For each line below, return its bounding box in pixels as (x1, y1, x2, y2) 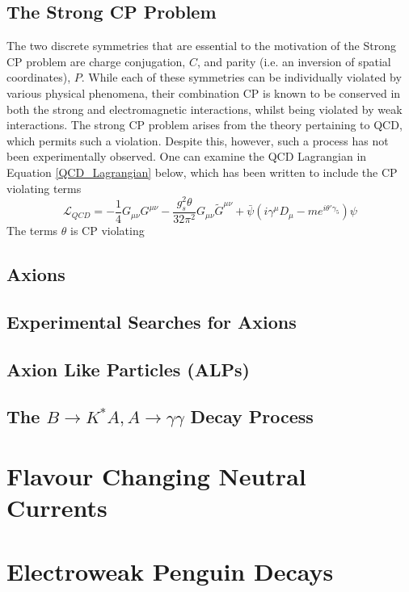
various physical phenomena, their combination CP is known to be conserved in (6, 84, 401, 101)
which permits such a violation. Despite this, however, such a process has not (6, 132, 389, 149)
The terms (6, 222, 58, 239)
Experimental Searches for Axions (6, 309, 297, 334)
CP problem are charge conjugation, (6, 52, 186, 69)
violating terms (6, 179, 82, 196)
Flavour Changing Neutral (6, 459, 306, 492)
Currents (6, 491, 108, 524)
